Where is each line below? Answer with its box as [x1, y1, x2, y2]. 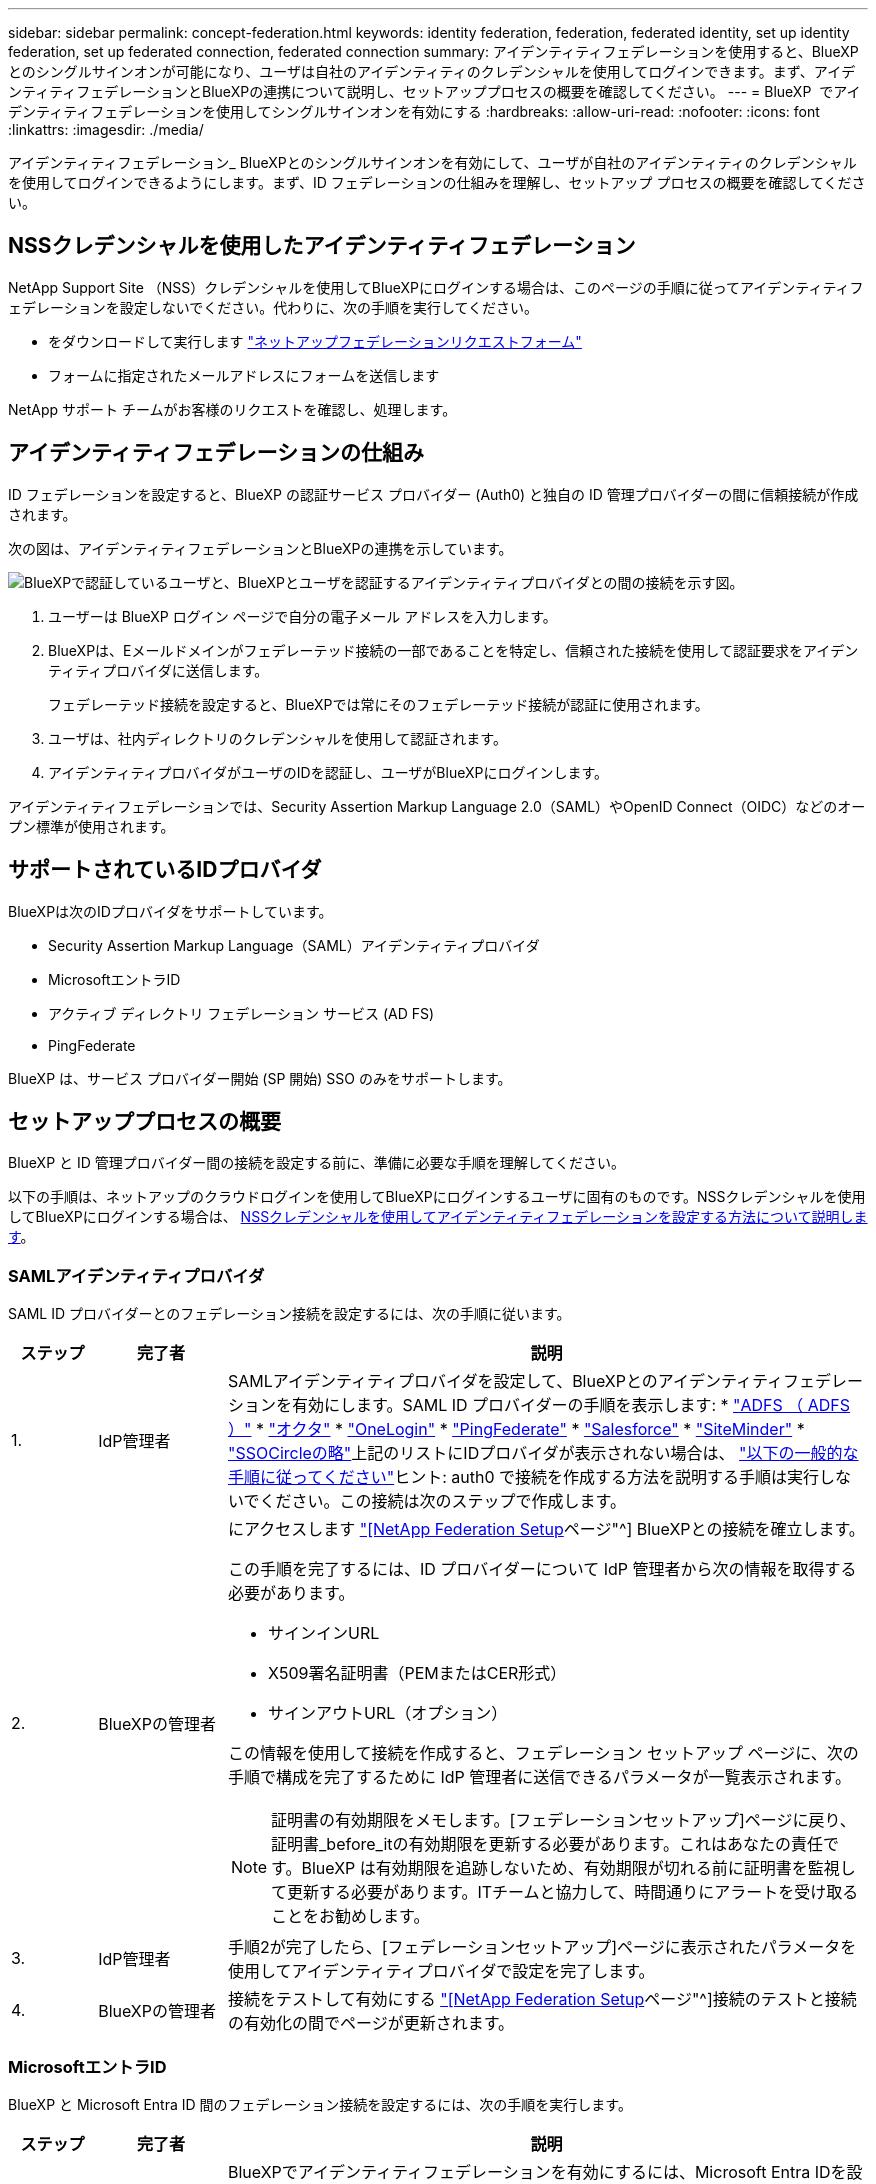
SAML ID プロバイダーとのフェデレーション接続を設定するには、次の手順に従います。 [8, 1305, 571, 1323]
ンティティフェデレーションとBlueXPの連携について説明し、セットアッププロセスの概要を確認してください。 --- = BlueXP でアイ [8, 83, 861, 100]
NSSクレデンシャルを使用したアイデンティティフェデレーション [8, 233, 636, 259]
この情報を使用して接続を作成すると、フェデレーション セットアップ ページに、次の [227, 1743, 859, 1764]
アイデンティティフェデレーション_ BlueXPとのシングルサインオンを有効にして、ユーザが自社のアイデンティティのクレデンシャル [8, 154, 857, 171]
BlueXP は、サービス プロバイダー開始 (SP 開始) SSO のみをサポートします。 [8, 1069, 512, 1087]
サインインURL [267, 1623, 380, 1644]
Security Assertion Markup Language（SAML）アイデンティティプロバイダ [48, 936, 540, 954]
